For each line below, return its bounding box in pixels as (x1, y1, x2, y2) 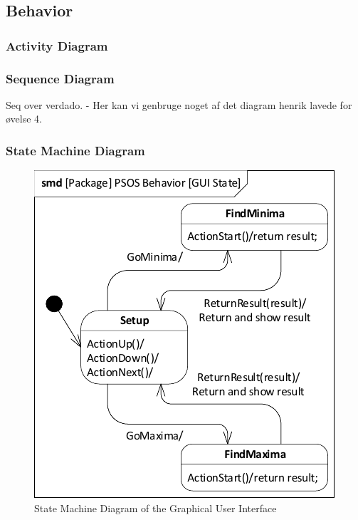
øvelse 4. (6, 111, 43, 126)
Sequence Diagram (6, 69, 115, 87)
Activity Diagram (6, 36, 108, 54)
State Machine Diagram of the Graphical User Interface (34, 500, 277, 515)
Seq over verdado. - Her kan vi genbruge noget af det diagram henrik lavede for (6, 97, 352, 112)
